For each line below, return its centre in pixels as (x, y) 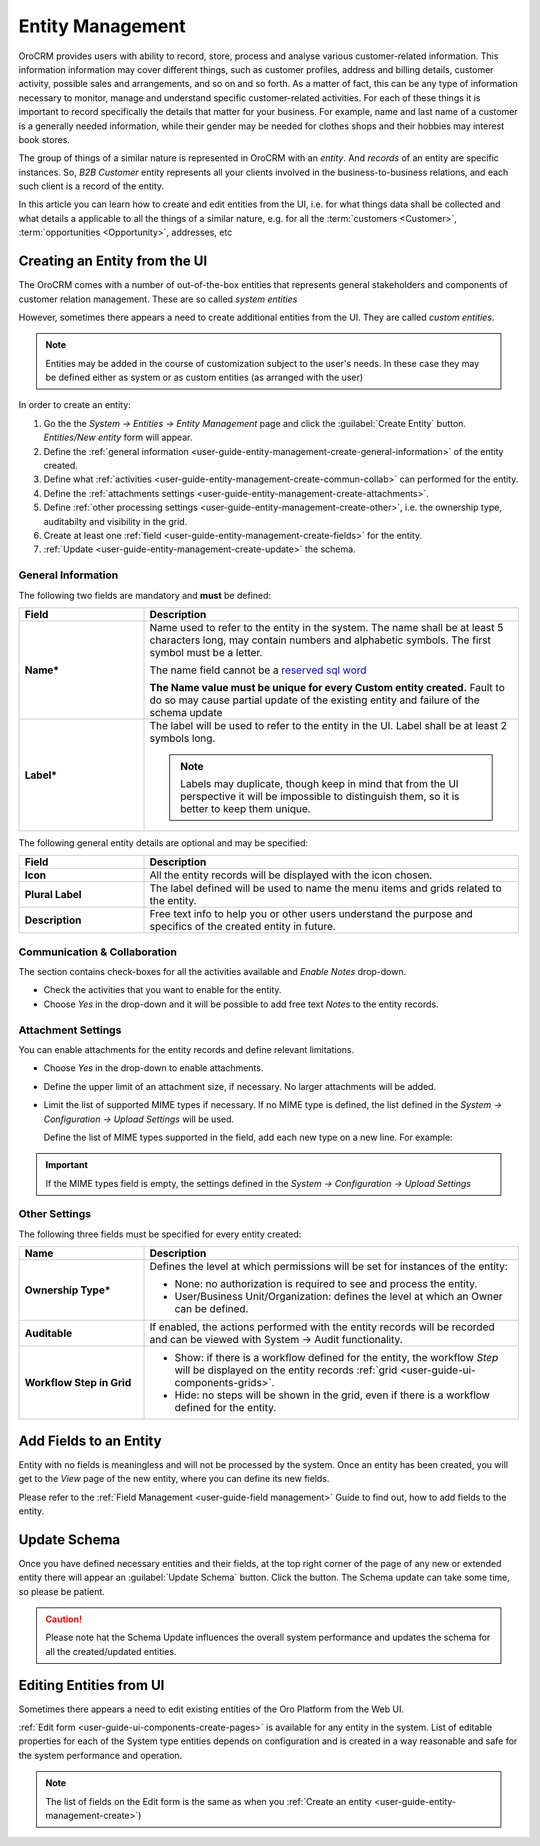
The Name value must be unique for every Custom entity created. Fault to (327, 687)
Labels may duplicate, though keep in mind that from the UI (319, 783)
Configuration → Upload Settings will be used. (139, 1119)
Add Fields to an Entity (90, 1440)
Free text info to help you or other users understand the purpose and (311, 914)
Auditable (48, 1333)
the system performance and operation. (100, 1755)
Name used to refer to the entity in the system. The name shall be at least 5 (326, 627)
